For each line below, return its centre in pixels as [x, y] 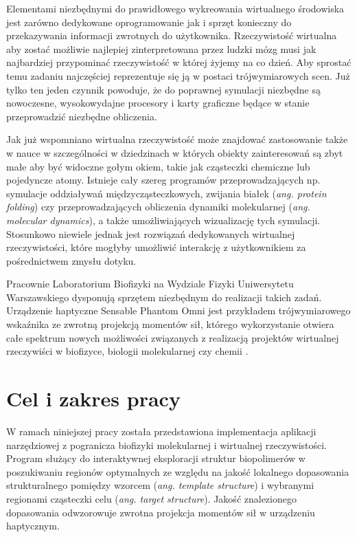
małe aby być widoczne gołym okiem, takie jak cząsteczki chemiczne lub [158, 166]
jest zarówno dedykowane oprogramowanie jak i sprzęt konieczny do [149, 22]
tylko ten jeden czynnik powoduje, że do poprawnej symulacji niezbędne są [163, 89]
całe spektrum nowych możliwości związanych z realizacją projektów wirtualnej [173, 337]
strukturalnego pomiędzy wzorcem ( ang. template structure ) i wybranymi [160, 485]
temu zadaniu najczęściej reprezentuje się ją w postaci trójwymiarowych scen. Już [178, 75]
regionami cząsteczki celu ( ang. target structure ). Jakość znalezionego [151, 498]
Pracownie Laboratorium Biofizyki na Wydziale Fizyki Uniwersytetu [150, 284]
